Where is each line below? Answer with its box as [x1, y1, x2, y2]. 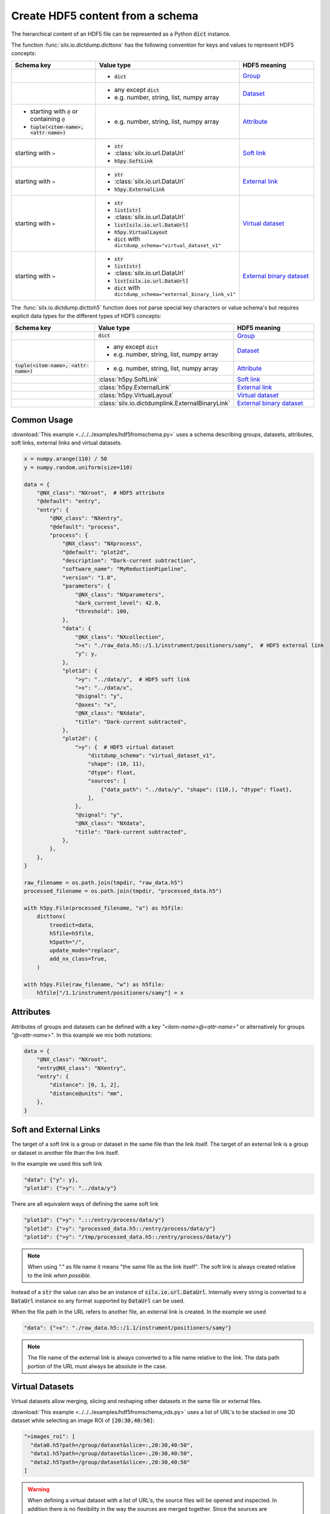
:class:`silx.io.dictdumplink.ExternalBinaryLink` [97, 398, 231, 407]
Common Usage [11, 415, 73, 425]
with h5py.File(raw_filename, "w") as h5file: [24, 981, 165, 988]
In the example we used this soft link [11, 1160, 102, 1167]
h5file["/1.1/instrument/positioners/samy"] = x [36, 990, 184, 996]
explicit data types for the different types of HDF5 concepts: [11, 312, 162, 320]
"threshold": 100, [74, 608, 130, 615]
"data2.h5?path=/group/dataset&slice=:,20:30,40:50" [30, 1458, 190, 1466]
